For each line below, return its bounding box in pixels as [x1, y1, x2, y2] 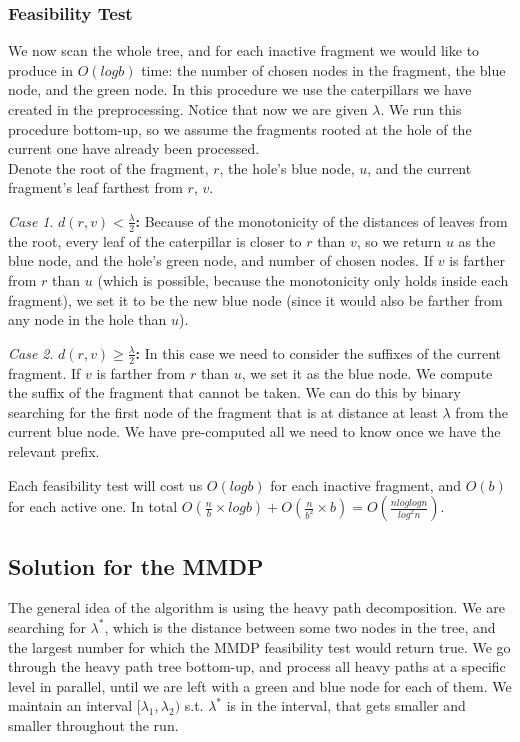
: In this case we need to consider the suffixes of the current [135, 342, 501, 363]
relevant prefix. [8, 440, 100, 461]
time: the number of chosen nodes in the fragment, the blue [141, 59, 506, 80]
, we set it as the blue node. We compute [241, 362, 493, 383]
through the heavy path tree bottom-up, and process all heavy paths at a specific [8, 656, 506, 677]
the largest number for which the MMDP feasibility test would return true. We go [8, 636, 511, 657]
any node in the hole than [8, 309, 167, 330]
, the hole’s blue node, [219, 157, 355, 178]
